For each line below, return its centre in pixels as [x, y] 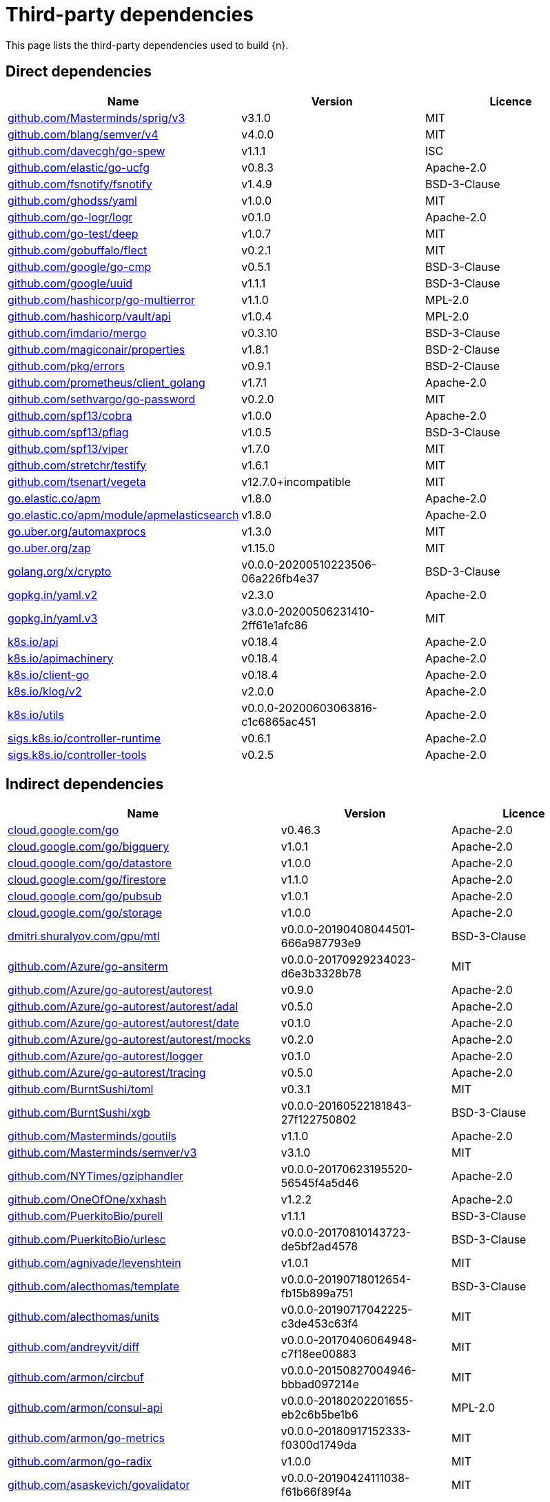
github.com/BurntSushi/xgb [79, 1113]
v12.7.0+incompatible [296, 481]
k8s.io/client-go [49, 674]
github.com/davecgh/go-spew [86, 151]
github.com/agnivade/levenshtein [94, 1263]
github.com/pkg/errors [66, 366]
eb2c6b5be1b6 [319, 1415]
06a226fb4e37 [281, 578]
